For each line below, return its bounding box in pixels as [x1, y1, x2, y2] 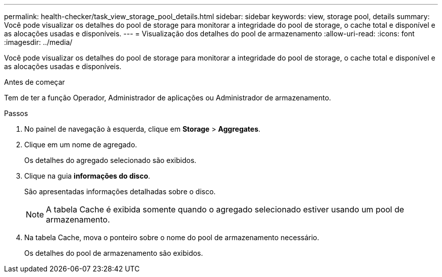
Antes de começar [4, 78, 65, 86]
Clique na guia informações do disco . [24, 172, 150, 180]
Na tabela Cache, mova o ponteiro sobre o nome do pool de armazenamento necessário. [24, 233, 319, 242]
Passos [4, 109, 28, 118]
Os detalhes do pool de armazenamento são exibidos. [24, 249, 203, 257]
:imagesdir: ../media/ [4, 38, 73, 46]
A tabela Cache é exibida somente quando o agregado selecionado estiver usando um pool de [46, 204, 404, 214]
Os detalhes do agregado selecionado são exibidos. [24, 156, 197, 164]
